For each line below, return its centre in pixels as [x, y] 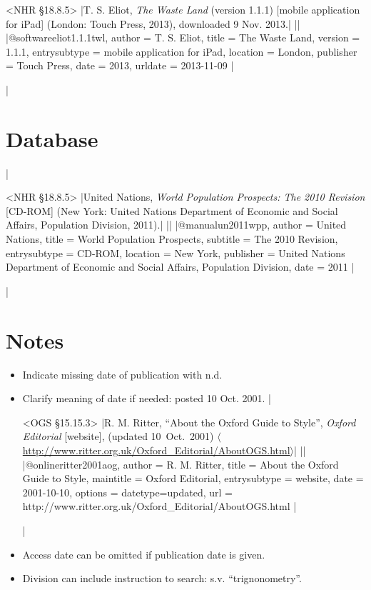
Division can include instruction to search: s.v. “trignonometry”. [162, 578]
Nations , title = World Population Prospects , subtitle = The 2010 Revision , [172, 239]
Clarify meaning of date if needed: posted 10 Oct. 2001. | [147, 398]
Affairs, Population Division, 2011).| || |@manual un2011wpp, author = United [176, 225]
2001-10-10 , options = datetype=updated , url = [127, 492]
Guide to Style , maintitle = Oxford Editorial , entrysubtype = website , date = [193, 478]
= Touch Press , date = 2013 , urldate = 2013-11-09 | [120, 65]
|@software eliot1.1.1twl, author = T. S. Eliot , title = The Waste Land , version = [183, 37]
